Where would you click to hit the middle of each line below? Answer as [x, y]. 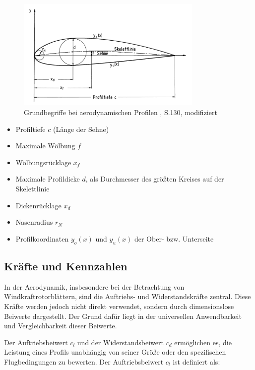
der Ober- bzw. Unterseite [174, 238]
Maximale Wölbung [45, 146]
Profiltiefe [31, 129]
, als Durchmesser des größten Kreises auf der [155, 179]
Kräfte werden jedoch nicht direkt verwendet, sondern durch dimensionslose [119, 306]
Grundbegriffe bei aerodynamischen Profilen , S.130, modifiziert [121, 112]
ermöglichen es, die [203, 342]
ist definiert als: [196, 361]
